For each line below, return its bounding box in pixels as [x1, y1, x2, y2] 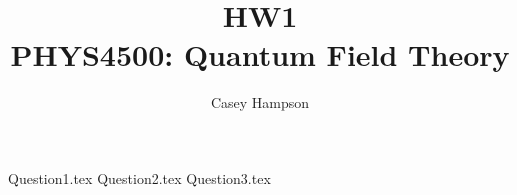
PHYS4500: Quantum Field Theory [10, 34, 510, 75]
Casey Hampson [210, 92, 310, 113]
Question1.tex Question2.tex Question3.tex [8, 167, 271, 188]
